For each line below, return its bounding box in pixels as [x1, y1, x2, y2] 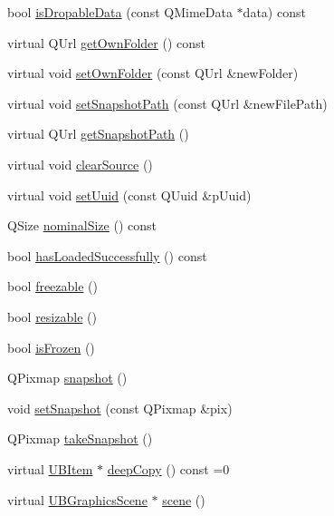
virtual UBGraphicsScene [7, 490, 148, 509]
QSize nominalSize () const [7, 216, 157, 235]
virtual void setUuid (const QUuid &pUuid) [7, 185, 252, 204]
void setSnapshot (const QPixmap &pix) [7, 398, 233, 417]
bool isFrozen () [7, 337, 95, 356]
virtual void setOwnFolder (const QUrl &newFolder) [7, 63, 299, 83]
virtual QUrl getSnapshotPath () [7, 124, 189, 143]
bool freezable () [7, 277, 98, 296]
